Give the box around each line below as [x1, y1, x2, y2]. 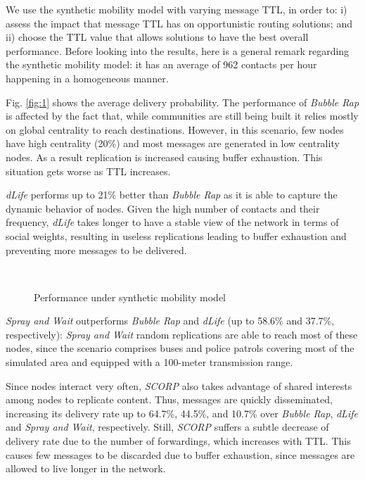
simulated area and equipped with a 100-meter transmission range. [6, 355, 293, 370]
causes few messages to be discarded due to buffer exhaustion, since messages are [6, 447, 355, 462]
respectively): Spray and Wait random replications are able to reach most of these [6, 327, 358, 341]
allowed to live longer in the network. [6, 461, 166, 476]
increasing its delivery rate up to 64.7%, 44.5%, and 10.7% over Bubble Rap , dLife [6, 405, 358, 420]
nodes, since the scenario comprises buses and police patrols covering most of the [6, 341, 354, 355]
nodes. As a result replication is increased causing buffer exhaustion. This [6, 149, 323, 164]
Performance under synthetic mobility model [34, 289, 226, 304]
